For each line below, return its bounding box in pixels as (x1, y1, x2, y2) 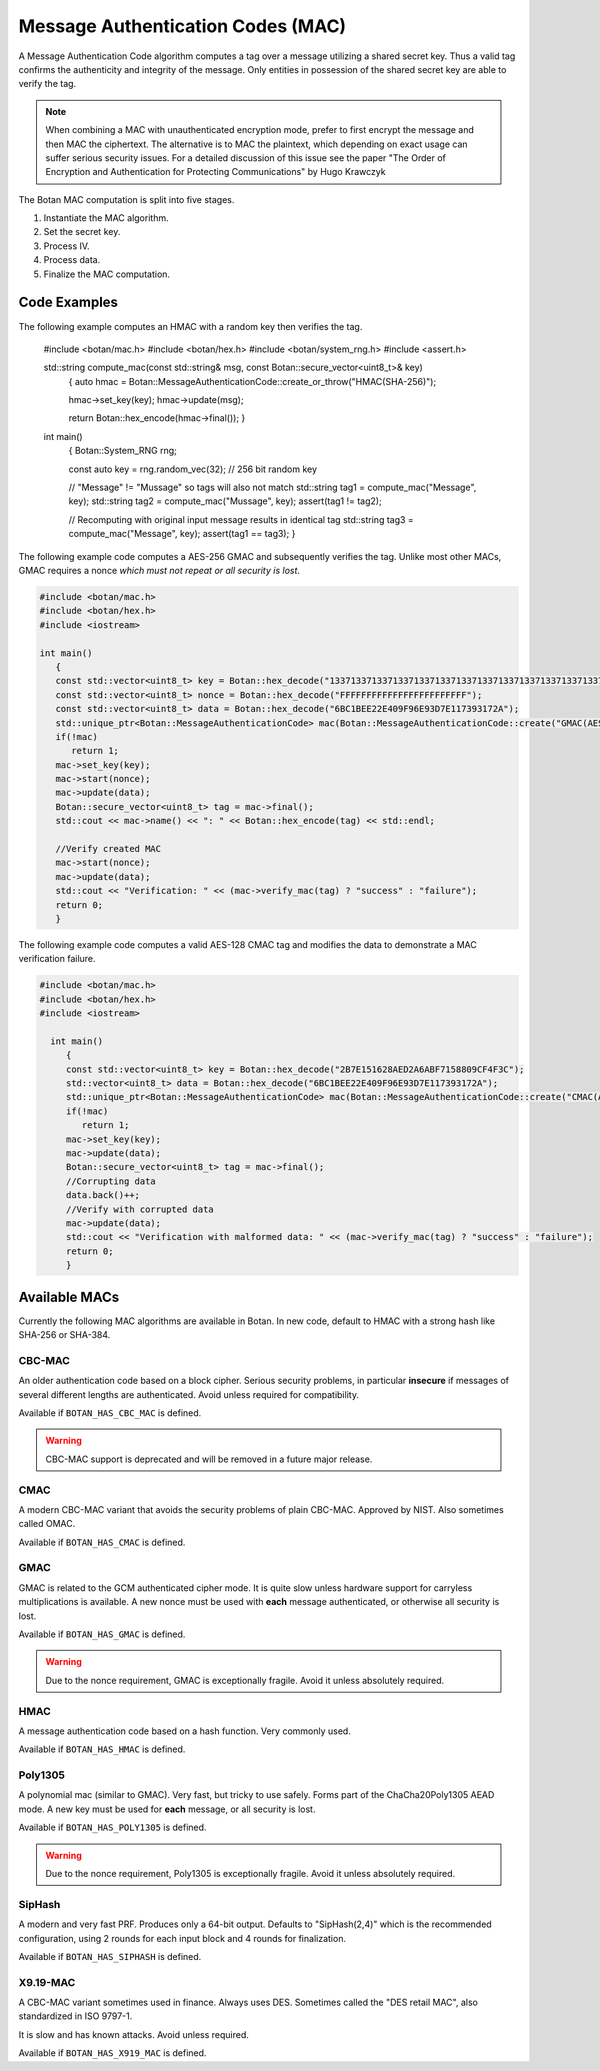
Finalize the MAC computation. (43, 268, 170, 280)
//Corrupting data (65, 1175, 157, 1187)
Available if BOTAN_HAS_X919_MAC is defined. (18, 2047, 207, 2059)
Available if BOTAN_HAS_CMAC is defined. (18, 1536, 186, 1548)
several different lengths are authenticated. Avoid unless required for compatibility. (18, 1388, 360, 1400)
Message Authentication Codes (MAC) (18, 15, 347, 37)
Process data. (43, 254, 101, 266)
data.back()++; (65, 1190, 140, 1201)
